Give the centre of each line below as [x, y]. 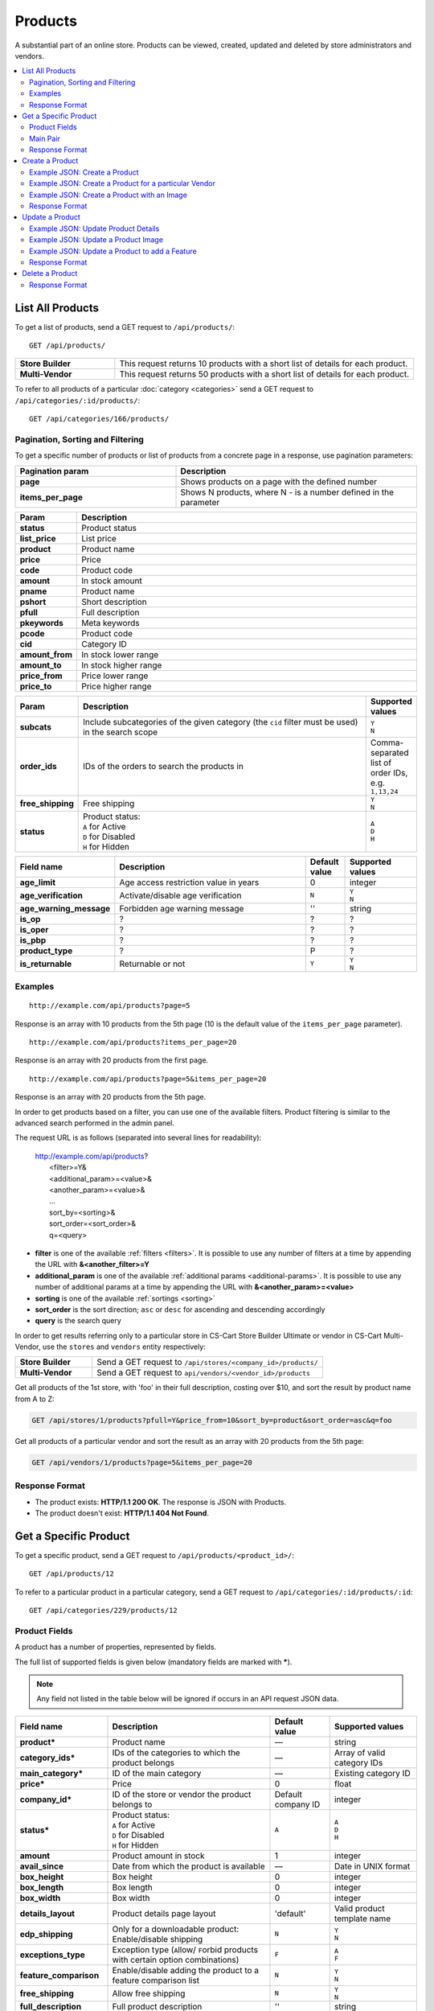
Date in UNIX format [372, 1866]
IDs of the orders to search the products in [164, 767]
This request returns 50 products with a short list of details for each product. [264, 374]
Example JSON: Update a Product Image [96, 240]
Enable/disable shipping [158, 1939]
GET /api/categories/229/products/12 [104, 1610]
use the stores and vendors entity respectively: [124, 1347]
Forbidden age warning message [182, 908]
